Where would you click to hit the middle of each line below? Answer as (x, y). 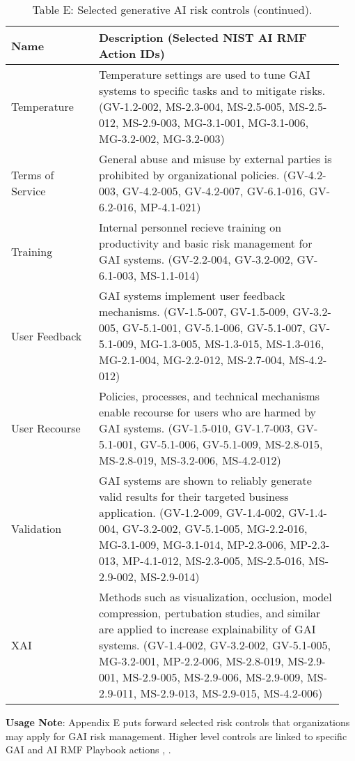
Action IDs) (132, 53)
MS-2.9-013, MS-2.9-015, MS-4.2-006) (231, 693)
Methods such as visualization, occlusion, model (215, 597)
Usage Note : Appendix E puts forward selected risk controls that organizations (178, 722)
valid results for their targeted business (194, 496)
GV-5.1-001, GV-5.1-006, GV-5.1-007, (214, 327)
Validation (37, 528)
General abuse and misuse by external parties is (215, 159)
